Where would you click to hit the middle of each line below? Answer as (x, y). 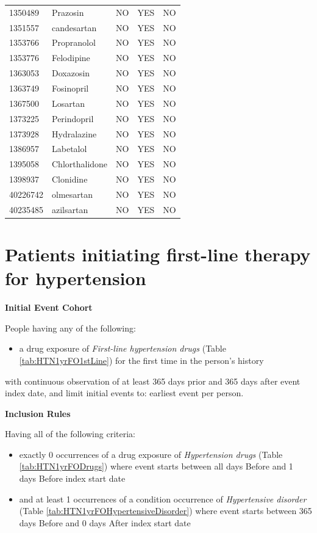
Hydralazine (74, 133)
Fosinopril (70, 88)
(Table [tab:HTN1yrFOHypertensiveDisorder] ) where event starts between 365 (166, 511)
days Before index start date (72, 478)
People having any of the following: (70, 328)
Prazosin (68, 12)
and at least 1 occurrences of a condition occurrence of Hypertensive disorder (163, 499)
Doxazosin (71, 73)
